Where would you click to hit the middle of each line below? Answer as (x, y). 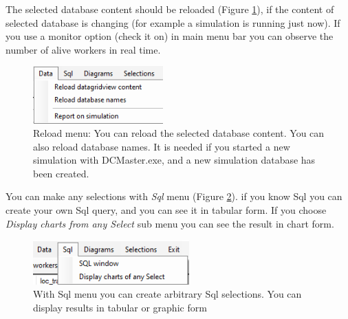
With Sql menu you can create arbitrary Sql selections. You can (167, 294)
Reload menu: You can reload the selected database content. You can (179, 133)
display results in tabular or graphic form (120, 307)
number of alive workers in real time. (83, 49)
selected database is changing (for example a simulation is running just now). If (173, 22)
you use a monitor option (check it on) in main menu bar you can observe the (170, 36)
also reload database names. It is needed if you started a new (162, 146)
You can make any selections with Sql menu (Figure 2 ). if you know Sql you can (174, 196)
